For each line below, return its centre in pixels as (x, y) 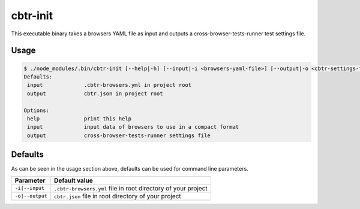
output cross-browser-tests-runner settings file (119, 135)
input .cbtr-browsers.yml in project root (109, 85)
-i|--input (30, 188)
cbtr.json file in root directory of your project (118, 196)
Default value (73, 180)
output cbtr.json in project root (95, 93)
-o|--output (31, 196)
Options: (37, 110)
